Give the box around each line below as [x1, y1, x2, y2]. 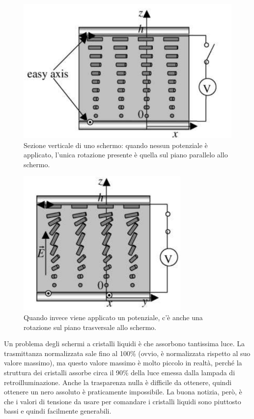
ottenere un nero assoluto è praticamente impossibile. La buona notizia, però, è [4, 387, 242, 397]
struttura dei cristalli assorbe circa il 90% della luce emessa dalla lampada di [4, 367, 235, 377]
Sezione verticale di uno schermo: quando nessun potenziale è [24, 140, 208, 150]
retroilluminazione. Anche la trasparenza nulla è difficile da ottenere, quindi [4, 377, 232, 387]
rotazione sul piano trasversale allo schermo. [24, 322, 156, 332]
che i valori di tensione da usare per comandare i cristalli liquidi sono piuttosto [4, 396, 241, 406]
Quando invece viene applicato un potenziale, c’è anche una [24, 312, 203, 322]
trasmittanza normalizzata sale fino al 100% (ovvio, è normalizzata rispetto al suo [4, 348, 251, 358]
